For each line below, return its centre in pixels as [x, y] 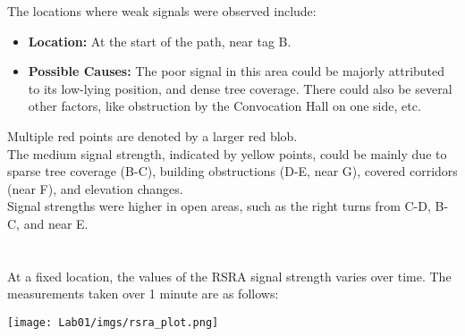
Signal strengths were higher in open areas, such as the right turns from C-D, [219, 206]
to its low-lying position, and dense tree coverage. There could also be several [240, 88]
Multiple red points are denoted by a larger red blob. [152, 135]
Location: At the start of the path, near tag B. [160, 41]
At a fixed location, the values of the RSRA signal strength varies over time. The [229, 276]
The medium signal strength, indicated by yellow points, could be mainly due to [227, 153]
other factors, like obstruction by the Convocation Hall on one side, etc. [224, 106]
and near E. [56, 223]
